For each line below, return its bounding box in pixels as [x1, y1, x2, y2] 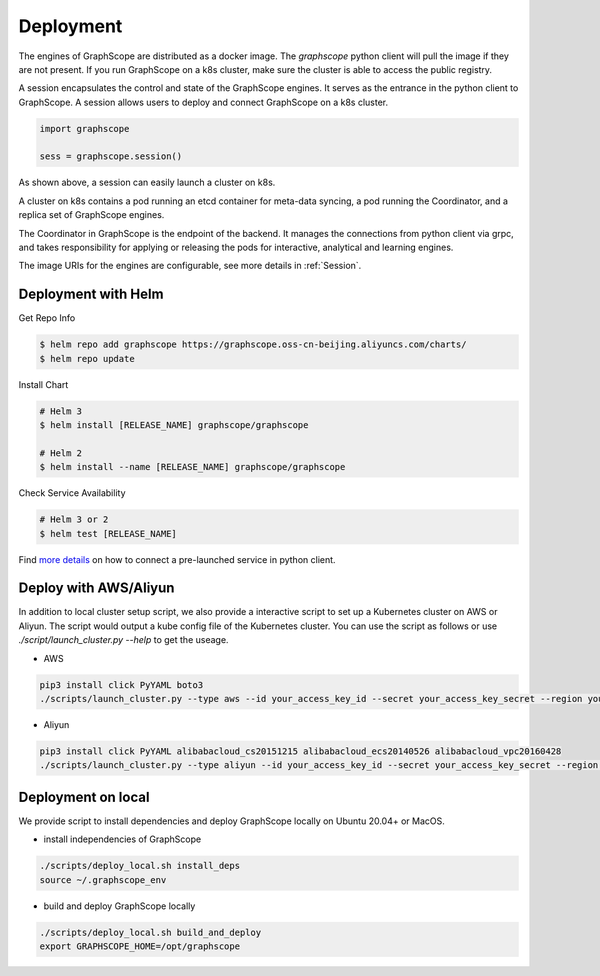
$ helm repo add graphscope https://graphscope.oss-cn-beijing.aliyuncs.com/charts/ [39, 339, 467, 350]
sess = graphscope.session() [39, 151, 183, 162]
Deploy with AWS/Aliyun [18, 580, 175, 597]
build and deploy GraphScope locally [43, 900, 196, 912]
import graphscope [39, 123, 130, 134]
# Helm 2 [39, 447, 83, 459]
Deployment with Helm [18, 286, 164, 303]
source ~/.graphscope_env [39, 874, 167, 885]
